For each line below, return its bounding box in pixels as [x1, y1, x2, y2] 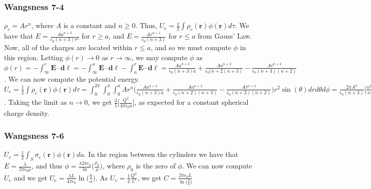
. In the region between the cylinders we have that [84, 149, 239, 159]
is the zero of [136, 160, 176, 171]
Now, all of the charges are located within [4, 42, 132, 53]
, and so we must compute [150, 42, 232, 53]
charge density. [4, 108, 50, 118]
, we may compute [131, 52, 188, 62]
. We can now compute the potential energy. [4, 73, 140, 84]
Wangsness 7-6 [4, 129, 64, 141]
